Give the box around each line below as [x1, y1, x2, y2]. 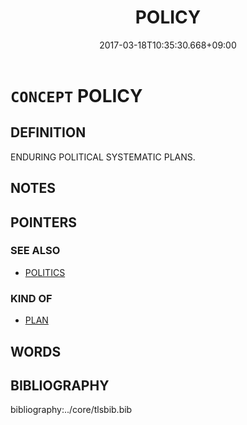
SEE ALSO [10, 244, 61, 258]
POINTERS [10, 214, 78, 231]
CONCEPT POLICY [10, 84, 143, 107]
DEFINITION [10, 124, 87, 141]
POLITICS [24, 266, 66, 278]
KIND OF [10, 291, 53, 305]
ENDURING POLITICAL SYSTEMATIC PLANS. [10, 151, 196, 163]
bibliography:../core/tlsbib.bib [10, 404, 133, 416]
